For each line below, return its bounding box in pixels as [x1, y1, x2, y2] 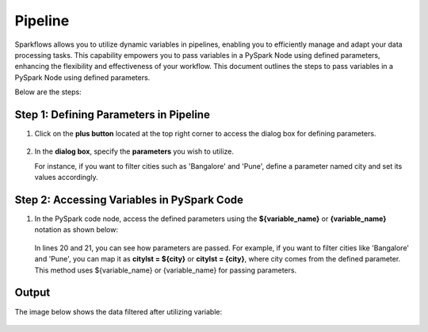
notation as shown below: [34, 225, 119, 235]
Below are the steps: [14, 87, 82, 97]
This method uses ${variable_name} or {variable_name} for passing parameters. [34, 265, 297, 275]
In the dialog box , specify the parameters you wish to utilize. [34, 147, 234, 156]
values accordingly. [34, 173, 98, 182]
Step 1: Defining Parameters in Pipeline [14, 108, 210, 121]
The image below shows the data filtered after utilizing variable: [14, 307, 222, 316]
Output [14, 286, 51, 300]
